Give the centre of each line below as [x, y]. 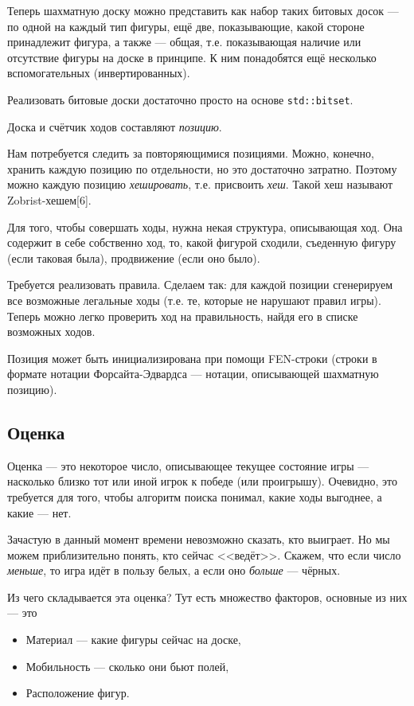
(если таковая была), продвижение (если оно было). [134, 257]
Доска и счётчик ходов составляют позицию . [115, 126]
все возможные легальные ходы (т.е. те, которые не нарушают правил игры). [194, 300]
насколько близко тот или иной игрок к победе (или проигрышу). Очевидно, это [202, 481]
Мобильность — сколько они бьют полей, [127, 666]
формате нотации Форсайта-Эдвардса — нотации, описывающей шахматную [193, 374]
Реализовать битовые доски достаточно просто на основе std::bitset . [180, 99]
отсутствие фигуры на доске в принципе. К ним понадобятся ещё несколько [192, 57]
